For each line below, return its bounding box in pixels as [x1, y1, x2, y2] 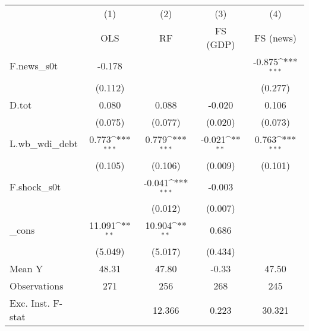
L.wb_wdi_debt [10, 136, 78, 151]
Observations [10, 279, 64, 293]
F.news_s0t [10, 59, 58, 73]
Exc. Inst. [10, 296, 50, 310]
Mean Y [10, 262, 43, 276]
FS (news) [254, 30, 297, 44]
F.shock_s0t [10, 179, 61, 193]
